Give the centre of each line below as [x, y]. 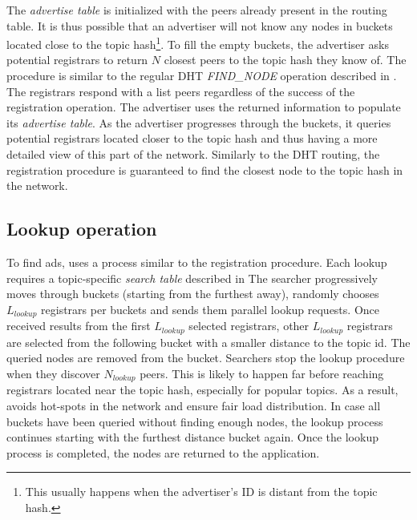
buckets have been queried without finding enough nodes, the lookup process [195, 421]
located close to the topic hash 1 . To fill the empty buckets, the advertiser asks [198, 43]
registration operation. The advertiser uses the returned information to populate [204, 107]
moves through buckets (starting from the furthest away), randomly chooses [193, 294]
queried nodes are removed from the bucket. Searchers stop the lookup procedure [206, 358]
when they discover [53, 373]
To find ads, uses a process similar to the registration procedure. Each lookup [197, 262]
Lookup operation [82, 229]
